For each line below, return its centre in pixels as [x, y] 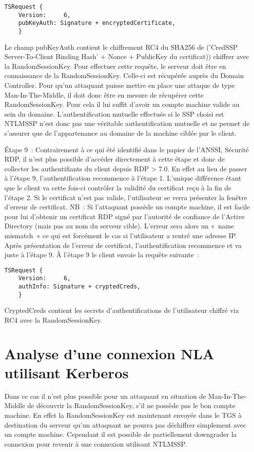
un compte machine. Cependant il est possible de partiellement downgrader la [121, 434]
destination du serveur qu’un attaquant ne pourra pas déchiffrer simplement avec [126, 424]
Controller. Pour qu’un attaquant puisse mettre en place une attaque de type [120, 85]
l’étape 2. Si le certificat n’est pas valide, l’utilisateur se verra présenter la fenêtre [126, 197]
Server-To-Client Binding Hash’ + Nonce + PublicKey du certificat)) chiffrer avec [127, 56]
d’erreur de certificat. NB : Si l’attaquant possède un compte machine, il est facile [127, 207]
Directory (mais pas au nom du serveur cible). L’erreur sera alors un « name [119, 226]
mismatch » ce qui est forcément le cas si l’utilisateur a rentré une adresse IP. [121, 235]
